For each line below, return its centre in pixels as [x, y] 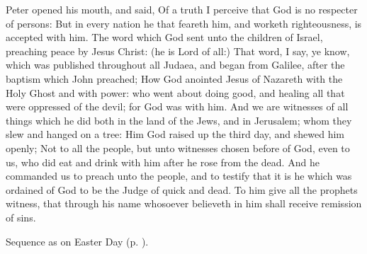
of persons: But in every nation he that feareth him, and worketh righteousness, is [184, 23]
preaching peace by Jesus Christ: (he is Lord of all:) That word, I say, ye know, [178, 51]
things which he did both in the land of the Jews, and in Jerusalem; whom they [179, 120]
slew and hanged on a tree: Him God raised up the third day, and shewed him [175, 134]
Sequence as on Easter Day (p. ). [77, 241]
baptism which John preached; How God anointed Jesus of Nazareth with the [174, 78]
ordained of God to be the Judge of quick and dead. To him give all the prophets [182, 189]
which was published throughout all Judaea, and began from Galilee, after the [175, 65]
